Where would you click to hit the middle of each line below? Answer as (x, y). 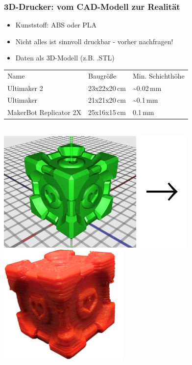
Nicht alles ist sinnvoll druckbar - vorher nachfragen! (94, 41)
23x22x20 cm (107, 88)
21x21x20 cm (107, 100)
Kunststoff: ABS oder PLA (56, 25)
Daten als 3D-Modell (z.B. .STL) (65, 58)
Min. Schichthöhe (158, 75)
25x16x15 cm (107, 112)
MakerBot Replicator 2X (44, 112)
